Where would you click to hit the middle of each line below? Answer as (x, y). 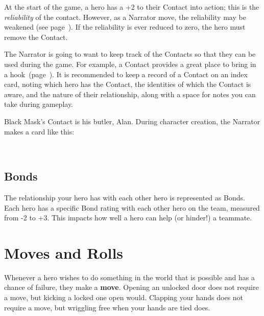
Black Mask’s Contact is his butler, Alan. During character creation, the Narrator (132, 121)
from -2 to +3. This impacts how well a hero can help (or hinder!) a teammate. (128, 218)
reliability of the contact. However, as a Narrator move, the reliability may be (125, 17)
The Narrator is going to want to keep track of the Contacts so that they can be (130, 54)
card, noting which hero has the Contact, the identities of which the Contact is (128, 84)
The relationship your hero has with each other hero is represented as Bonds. (125, 197)
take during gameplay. (39, 104)
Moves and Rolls (64, 252)
